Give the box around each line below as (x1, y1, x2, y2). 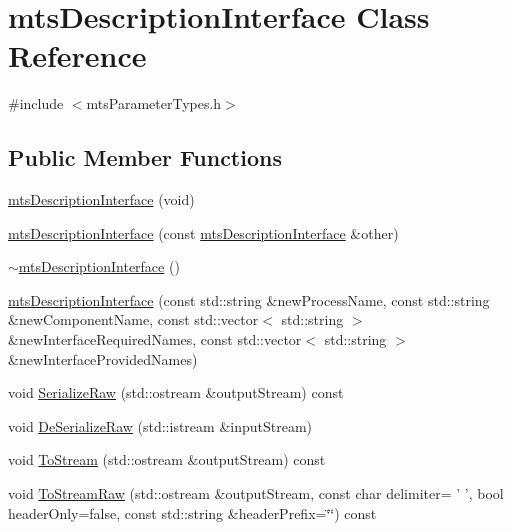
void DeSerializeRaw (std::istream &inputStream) (8, 415, 313, 436)
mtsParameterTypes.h (86, 93, 222, 114)
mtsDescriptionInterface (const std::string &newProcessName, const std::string (8, 289, 490, 310)
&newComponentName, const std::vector (8, 309, 259, 330)
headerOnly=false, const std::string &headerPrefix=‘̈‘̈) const (8, 502, 377, 523)
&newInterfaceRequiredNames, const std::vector (8, 329, 302, 350)
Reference (8, 35, 147, 76)
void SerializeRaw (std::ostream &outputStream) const (8, 382, 344, 403)
